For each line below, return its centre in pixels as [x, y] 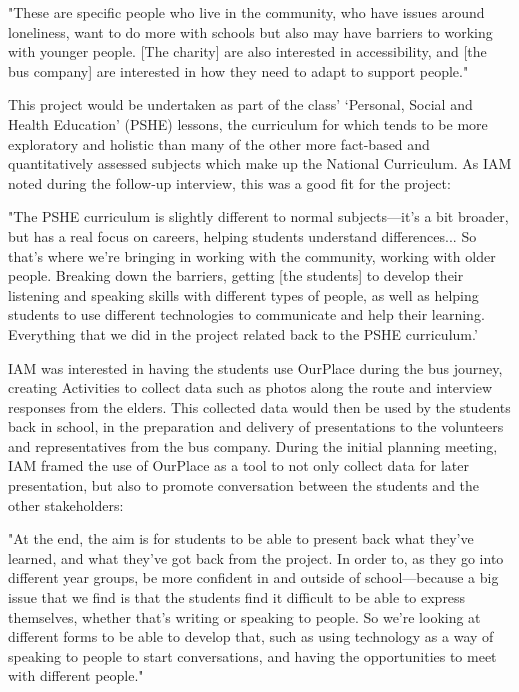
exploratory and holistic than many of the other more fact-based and [219, 143]
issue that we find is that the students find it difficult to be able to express [237, 597]
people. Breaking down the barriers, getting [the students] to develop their [236, 275]
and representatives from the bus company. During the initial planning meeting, [253, 445]
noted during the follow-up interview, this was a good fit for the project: [229, 182]
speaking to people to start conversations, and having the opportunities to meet [252, 655]
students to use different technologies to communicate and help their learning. [246, 314]
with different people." [76, 675]
